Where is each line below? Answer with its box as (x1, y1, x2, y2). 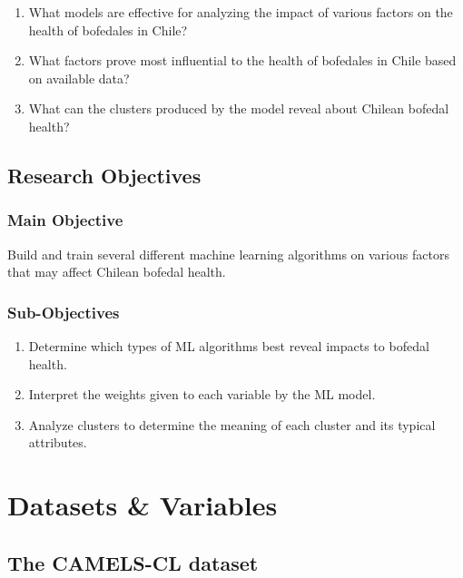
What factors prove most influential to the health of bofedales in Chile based (28, 51, 457, 70)
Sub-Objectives (7, 300, 120, 323)
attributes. (28, 433, 87, 452)
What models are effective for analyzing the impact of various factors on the (28, 3, 453, 21)
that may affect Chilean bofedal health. (7, 262, 226, 281)
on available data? (28, 68, 130, 87)
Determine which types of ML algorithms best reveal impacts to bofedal (28, 336, 429, 355)
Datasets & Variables (7, 486, 278, 524)
